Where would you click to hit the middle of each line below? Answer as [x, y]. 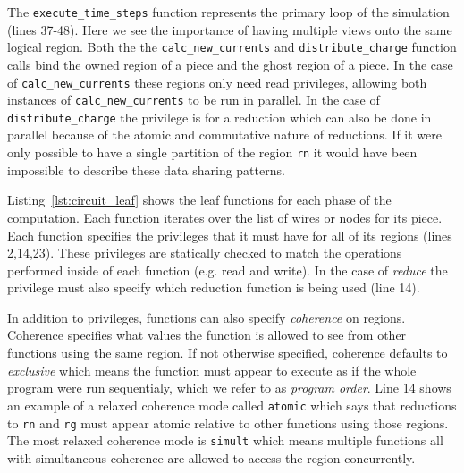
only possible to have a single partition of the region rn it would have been [212, 152]
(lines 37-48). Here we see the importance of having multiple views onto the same [230, 29]
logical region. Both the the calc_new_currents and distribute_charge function [232, 47]
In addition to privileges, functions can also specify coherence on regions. [207, 317]
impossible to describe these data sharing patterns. [146, 169]
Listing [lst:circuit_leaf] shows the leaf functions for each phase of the [199, 200]
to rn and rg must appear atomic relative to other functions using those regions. [228, 422]
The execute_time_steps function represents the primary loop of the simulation [228, 12]
